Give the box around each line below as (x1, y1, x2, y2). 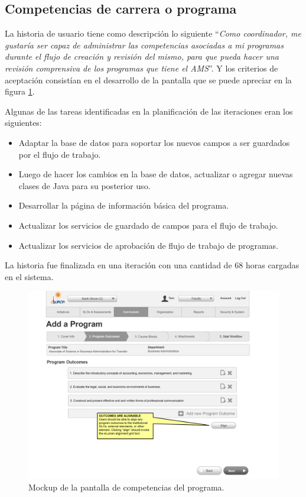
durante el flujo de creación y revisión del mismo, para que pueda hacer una (5, 50, 279, 63)
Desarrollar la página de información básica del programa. (18, 199, 229, 212)
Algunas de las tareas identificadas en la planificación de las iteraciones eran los (5, 105, 293, 117)
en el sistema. (5, 270, 54, 282)
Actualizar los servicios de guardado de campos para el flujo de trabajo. (18, 219, 278, 231)
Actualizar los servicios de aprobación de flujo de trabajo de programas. (18, 239, 279, 251)
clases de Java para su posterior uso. (18, 179, 151, 191)
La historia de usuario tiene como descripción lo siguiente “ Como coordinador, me (5, 27, 301, 40)
